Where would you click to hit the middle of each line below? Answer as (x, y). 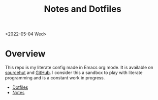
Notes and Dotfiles (83, 9)
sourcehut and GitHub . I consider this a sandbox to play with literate (74, 73)
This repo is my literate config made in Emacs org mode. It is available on (79, 68)
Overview (25, 54)
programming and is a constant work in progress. (55, 78)
